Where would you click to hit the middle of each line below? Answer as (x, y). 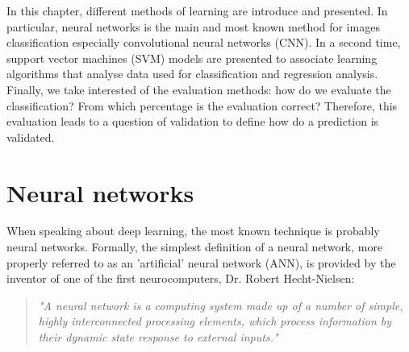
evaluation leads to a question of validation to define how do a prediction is (193, 121)
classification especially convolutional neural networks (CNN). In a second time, (204, 42)
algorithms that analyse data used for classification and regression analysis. (192, 74)
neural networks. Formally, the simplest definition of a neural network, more (195, 247)
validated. (31, 137)
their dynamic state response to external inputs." (158, 337)
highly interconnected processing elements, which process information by (215, 321)
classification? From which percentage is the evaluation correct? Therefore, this (202, 105)
